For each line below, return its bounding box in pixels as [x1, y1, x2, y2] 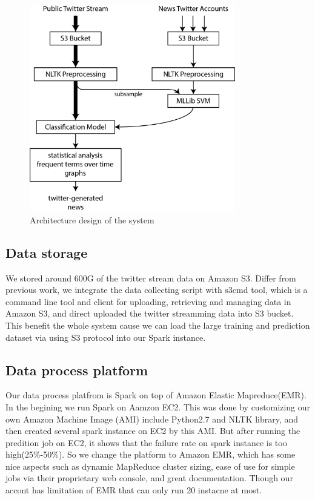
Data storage [5, 243, 88, 262]
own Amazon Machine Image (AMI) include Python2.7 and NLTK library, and [5, 412, 299, 425]
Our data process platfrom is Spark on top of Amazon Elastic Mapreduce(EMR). [5, 389, 307, 401]
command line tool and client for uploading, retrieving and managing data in [5, 295, 291, 308]
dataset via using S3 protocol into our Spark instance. [5, 331, 206, 343]
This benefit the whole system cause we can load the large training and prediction [5, 318, 310, 331]
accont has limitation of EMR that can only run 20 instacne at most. [5, 484, 262, 496]
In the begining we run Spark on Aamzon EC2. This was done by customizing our [5, 400, 310, 413]
